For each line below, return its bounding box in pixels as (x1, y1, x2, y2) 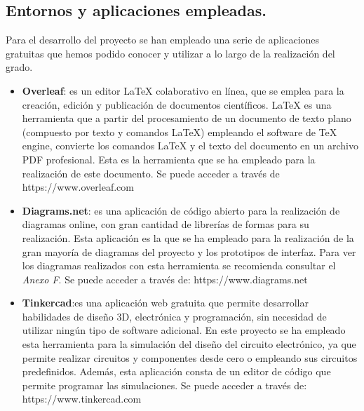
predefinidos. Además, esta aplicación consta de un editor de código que (22, 364, 331, 379)
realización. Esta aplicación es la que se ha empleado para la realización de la (22, 230, 354, 245)
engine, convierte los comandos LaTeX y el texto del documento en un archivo (22, 138, 358, 153)
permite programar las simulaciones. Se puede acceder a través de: (22, 377, 307, 392)
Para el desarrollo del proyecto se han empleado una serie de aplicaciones (6, 32, 320, 47)
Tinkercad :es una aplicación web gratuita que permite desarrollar (22, 295, 309, 310)
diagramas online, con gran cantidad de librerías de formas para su (22, 217, 309, 231)
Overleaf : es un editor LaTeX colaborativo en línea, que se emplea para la (22, 83, 344, 97)
